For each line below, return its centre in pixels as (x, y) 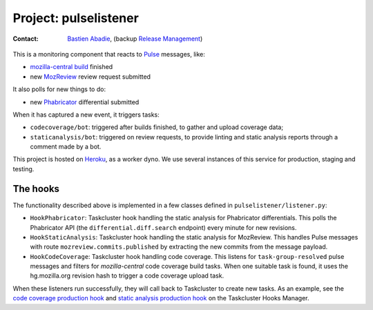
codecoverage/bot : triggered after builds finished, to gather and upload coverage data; (156, 127)
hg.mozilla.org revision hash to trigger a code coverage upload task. (127, 275)
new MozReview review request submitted (90, 77)
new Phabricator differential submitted (85, 102)
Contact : (26, 39)
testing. (23, 168)
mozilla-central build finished (71, 67)
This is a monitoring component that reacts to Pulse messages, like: (109, 54)
